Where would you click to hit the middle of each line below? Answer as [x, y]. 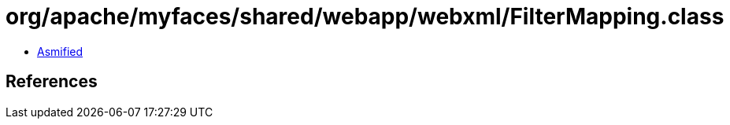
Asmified [60, 51]
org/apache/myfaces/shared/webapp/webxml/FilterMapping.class [365, 17]
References [52, 82]
